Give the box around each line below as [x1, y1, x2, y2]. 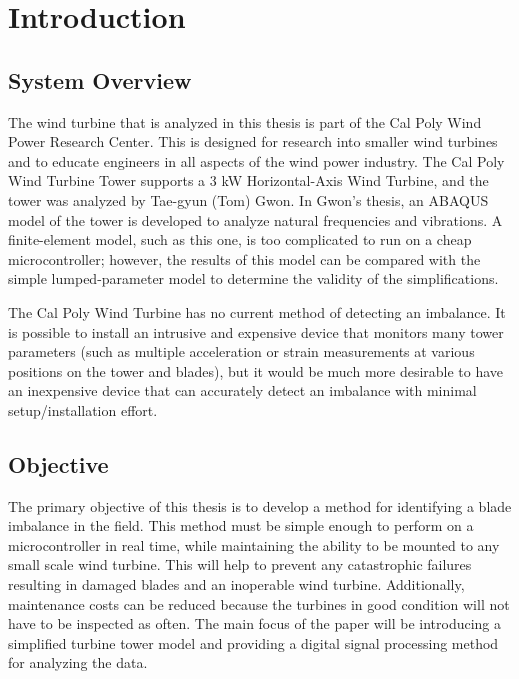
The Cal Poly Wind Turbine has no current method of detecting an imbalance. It [8, 301, 506, 322]
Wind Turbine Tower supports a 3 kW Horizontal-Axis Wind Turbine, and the [8, 170, 489, 191]
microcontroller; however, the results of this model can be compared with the [8, 248, 481, 269]
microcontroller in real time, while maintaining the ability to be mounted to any [8, 534, 500, 555]
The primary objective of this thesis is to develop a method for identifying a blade [8, 495, 512, 516]
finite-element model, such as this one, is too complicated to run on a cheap [8, 229, 472, 250]
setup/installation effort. [8, 399, 158, 420]
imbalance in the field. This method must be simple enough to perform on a [8, 515, 474, 536]
